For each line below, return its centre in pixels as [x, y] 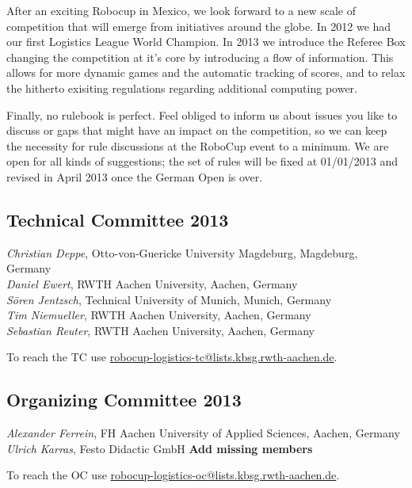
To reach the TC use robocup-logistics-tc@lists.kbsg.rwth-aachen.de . [172, 357]
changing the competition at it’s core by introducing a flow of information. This [200, 57]
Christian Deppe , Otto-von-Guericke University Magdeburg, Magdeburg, [182, 252]
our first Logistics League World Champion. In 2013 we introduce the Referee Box [206, 42]
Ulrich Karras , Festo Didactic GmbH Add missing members [160, 448]
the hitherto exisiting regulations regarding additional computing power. [182, 88]
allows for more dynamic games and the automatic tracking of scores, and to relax [206, 72]
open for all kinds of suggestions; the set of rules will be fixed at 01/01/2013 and [202, 161]
